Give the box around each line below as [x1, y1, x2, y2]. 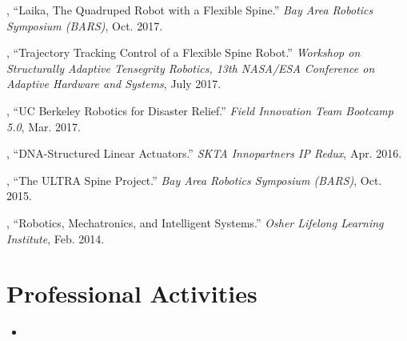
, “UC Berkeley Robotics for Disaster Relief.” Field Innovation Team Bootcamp [6, 102, 393, 118]
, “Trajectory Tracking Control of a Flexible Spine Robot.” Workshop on [6, 44, 361, 61]
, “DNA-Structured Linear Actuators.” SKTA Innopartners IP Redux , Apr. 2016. [6, 145, 402, 162]
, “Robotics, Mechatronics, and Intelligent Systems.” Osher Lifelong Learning [6, 214, 384, 231]
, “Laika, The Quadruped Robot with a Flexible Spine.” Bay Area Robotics [6, 2, 373, 18]
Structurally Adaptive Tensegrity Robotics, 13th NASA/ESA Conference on [6, 59, 375, 76]
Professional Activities [6, 277, 257, 310]
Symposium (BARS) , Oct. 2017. [6, 17, 163, 34]
